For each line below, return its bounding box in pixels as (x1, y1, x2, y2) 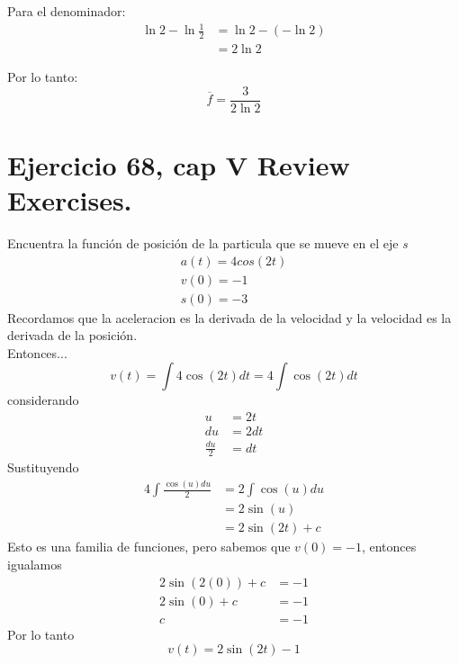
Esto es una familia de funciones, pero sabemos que (7, 537, 291, 556)
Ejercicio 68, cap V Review (7, 146, 350, 183)
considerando (7, 390, 79, 409)
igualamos (7, 555, 62, 574)
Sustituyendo (7, 458, 79, 477)
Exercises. (7, 182, 132, 219)
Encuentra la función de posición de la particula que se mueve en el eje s (7, 233, 408, 252)
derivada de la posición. (7, 326, 138, 345)
